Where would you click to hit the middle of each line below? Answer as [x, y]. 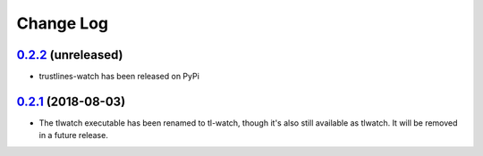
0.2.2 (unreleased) [70, 55]
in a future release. [74, 135]
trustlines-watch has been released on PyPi [119, 77]
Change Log [63, 23]
